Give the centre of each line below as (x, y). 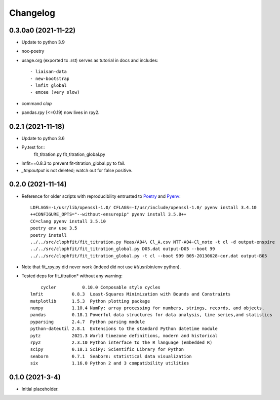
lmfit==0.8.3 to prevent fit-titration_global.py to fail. (73, 163)
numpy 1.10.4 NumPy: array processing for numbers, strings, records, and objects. (147, 308)
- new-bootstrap (50, 78)
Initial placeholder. (40, 389)
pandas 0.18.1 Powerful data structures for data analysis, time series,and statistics (151, 315)
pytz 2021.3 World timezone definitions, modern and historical (124, 336)
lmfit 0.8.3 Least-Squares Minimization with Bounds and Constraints (131, 294)
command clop (37, 103)
